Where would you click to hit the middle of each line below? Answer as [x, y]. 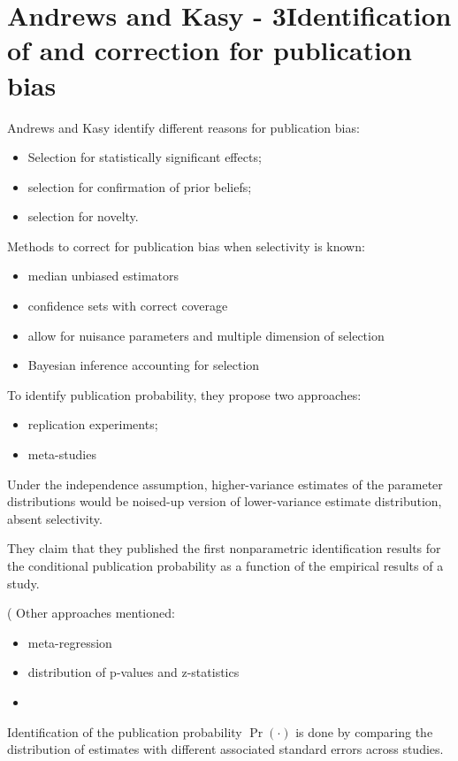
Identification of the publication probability [125, 731]
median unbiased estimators [103, 276]
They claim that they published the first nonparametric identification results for [224, 548]
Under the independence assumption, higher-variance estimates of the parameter [225, 484]
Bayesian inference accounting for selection [144, 365]
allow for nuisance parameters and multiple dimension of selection [206, 335]
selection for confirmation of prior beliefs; [140, 186]
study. [23, 583]
